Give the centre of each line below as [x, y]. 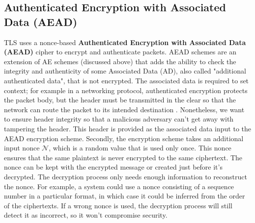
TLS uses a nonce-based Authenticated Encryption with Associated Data [125, 42]
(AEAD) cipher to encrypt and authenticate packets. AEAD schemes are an [120, 52]
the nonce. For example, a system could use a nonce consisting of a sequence [119, 186]
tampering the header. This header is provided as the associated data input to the [127, 128]
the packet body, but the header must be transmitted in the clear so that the [120, 100]
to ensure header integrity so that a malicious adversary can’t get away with [119, 119]
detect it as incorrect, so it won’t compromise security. [86, 215]
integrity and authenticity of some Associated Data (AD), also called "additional [125, 71]
